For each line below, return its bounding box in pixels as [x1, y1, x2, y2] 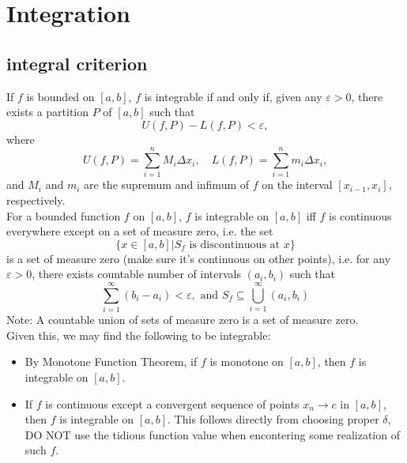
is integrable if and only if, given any [144, 88, 322, 104]
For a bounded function [6, 207, 121, 224]
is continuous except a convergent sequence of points [45, 395, 300, 412]
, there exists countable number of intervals [32, 265, 241, 282]
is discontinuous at [189, 239, 281, 250]
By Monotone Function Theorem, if [24, 353, 198, 370]
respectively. [6, 192, 66, 209]
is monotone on [209, 353, 284, 370]
